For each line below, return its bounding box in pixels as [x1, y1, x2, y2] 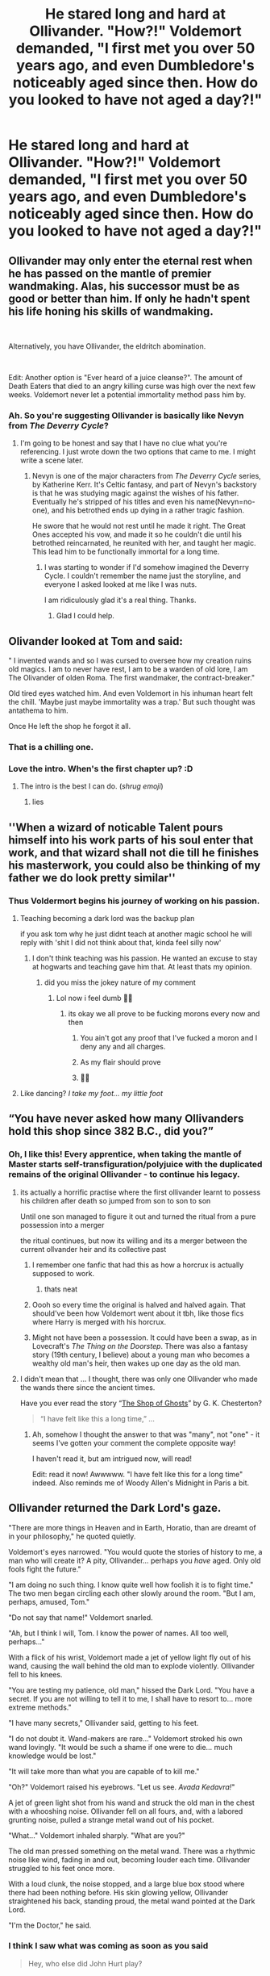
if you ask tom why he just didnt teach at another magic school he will [19, 929, 252, 939]
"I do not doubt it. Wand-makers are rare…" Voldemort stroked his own [8, 1733, 243, 1744]
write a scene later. [19, 455, 84, 465]
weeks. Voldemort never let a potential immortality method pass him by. [8, 390, 247, 400]
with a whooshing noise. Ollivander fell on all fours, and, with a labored [8, 1806, 243, 1816]
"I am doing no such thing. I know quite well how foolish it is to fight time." [8, 1580, 254, 1589]
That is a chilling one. [8, 742, 94, 753]
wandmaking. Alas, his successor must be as [8, 279, 240, 293]
